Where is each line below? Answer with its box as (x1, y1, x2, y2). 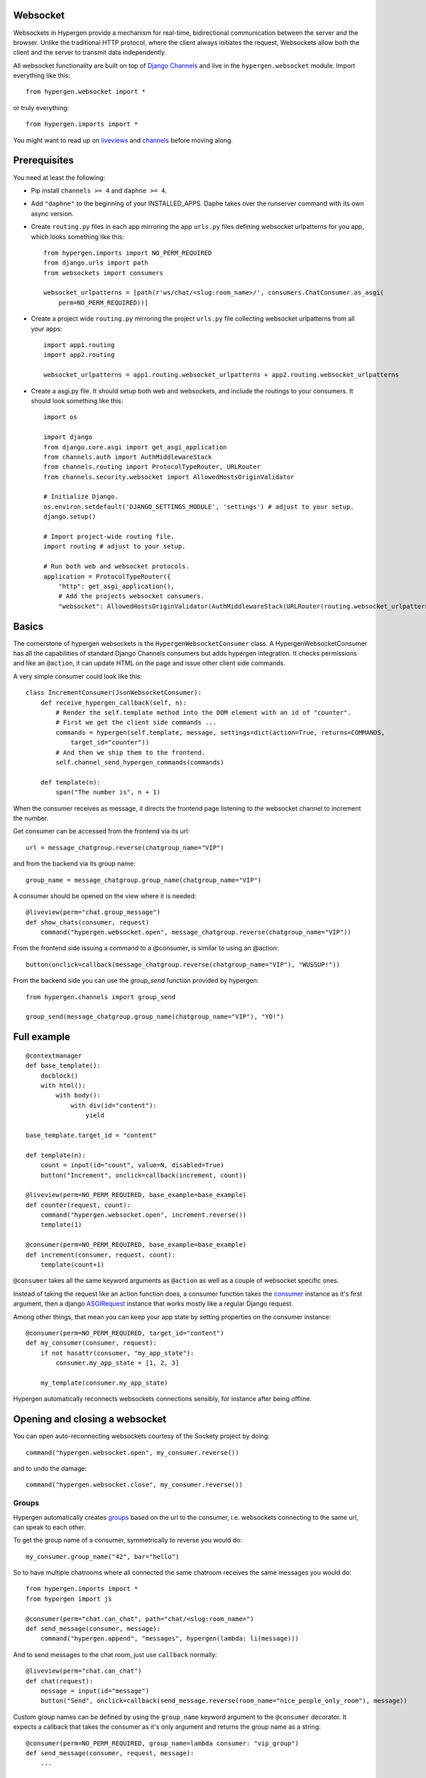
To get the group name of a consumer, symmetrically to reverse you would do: (13, 1536, 243, 1545)
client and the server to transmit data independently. (13, 48, 167, 57)
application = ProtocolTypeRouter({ (43, 573, 171, 580)
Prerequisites (13, 154, 74, 166)
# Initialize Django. (43, 493, 119, 501)
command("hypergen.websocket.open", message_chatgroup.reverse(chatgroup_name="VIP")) (40, 928, 351, 937)
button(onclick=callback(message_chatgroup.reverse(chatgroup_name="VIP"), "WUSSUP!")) (26, 960, 341, 969)
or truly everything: (13, 103, 70, 112)
